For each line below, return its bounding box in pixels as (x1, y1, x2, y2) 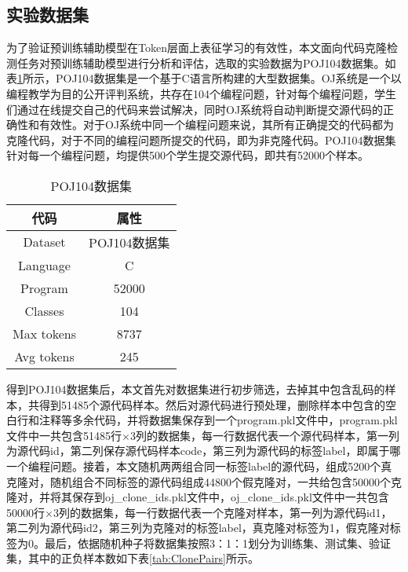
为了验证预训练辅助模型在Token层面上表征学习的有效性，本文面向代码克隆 (6, 39, 387, 56)
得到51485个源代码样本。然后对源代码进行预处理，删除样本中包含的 (38, 396, 385, 412)
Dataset (23, 233, 66, 251)
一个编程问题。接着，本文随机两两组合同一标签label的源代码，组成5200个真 (6, 457, 392, 474)
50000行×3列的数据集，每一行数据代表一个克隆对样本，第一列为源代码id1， (6, 504, 392, 520)
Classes (24, 301, 64, 320)
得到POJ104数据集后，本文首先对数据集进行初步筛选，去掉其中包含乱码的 (6, 380, 385, 397)
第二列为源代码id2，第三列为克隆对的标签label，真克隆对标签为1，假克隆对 (6, 519, 390, 536)
